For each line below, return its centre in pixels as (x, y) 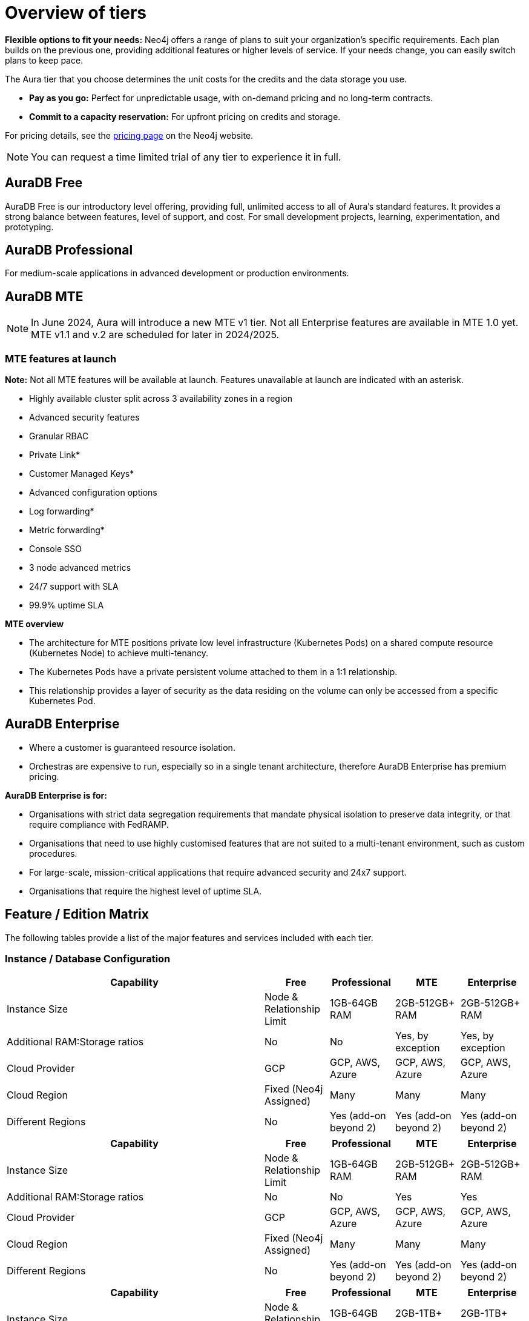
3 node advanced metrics (80, 568)
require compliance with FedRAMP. (99, 824)
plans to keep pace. (44, 60)
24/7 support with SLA (74, 587)
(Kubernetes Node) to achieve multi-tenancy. (119, 653)
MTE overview (34, 624)
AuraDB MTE (44, 296)
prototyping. (29, 227)
